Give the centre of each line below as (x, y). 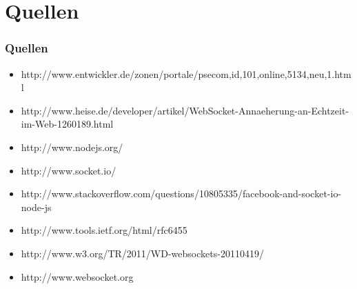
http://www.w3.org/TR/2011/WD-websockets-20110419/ (142, 253)
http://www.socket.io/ (69, 170)
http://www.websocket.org (77, 276)
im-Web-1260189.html (67, 124)
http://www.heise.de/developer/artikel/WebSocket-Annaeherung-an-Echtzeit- (185, 110)
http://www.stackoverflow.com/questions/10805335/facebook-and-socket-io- (181, 193)
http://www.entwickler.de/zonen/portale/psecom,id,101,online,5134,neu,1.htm (186, 73)
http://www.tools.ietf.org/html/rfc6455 (104, 230)
